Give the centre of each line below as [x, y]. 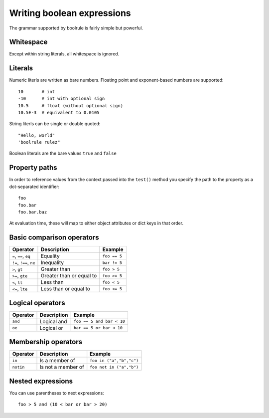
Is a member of [58, 361]
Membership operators [46, 342]
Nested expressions [41, 381]
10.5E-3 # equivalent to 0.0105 [59, 112]
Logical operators [37, 303]
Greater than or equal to [69, 276]
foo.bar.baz [33, 212]
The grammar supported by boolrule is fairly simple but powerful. [76, 28]
